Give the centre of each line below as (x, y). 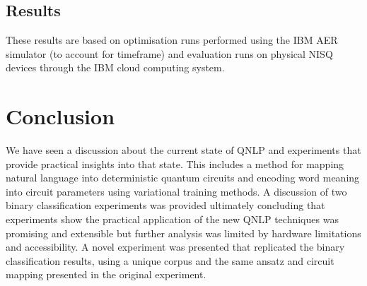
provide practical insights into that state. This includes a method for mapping (175, 163)
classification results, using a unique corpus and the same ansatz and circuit (170, 260)
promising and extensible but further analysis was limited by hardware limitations (183, 233)
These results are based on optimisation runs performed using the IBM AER (172, 40)
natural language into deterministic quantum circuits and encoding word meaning (183, 178)
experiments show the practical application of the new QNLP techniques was (172, 219)
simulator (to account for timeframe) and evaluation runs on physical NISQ (169, 53)
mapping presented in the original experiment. (106, 274)
